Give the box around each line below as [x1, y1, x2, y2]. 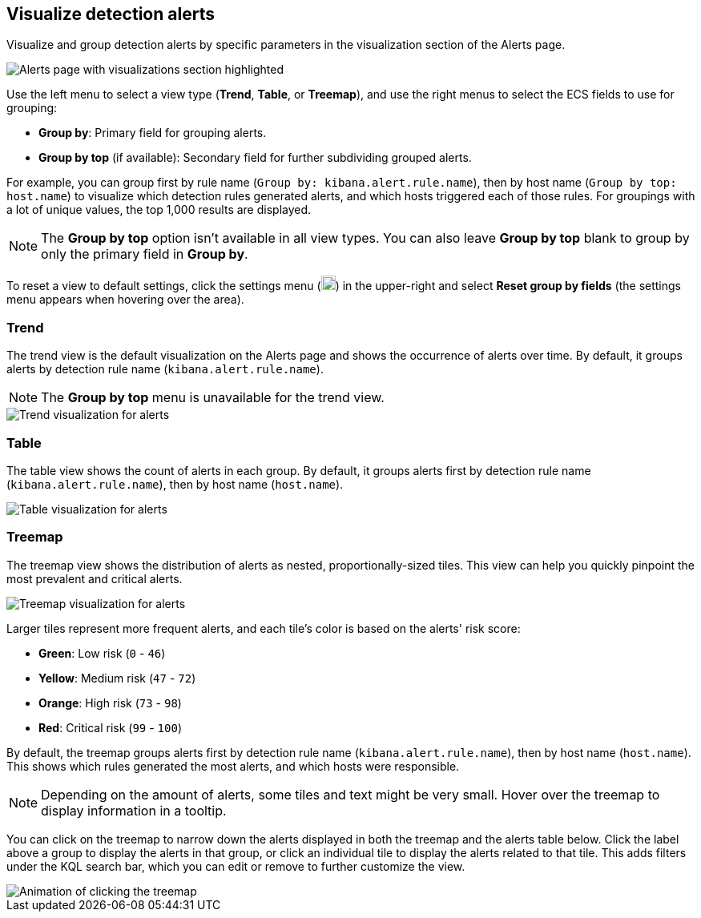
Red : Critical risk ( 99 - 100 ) [38, 720, 183, 735]
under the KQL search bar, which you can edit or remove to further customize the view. [6, 859, 465, 873]
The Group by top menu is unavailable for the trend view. [41, 389, 385, 406]
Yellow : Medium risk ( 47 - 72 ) [38, 670, 196, 685]
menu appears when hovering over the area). [6, 292, 244, 307]
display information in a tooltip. [41, 802, 227, 819]
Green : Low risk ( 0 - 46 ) [38, 646, 166, 660]
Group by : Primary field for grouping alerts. [38, 126, 267, 140]
